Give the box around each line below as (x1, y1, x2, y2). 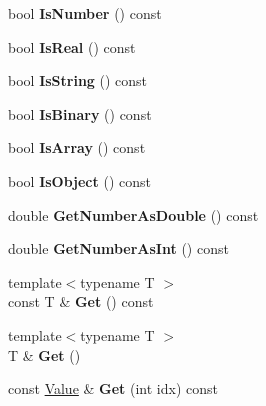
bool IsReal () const (8, 36, 136, 57)
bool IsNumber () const (8, 3, 162, 23)
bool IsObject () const (8, 170, 151, 191)
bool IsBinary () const (8, 103, 152, 124)
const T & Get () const (8, 291, 154, 312)
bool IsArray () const (8, 137, 146, 158)
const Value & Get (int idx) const (8, 378, 219, 399)
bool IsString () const (8, 70, 148, 91)
